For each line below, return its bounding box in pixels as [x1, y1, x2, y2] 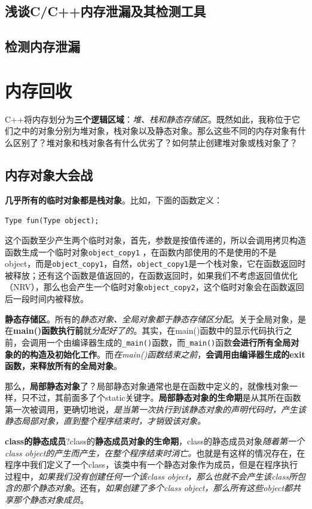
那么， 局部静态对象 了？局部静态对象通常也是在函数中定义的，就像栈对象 [5, 379, 289, 392]
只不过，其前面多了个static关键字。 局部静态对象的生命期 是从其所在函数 [21, 391, 301, 404]
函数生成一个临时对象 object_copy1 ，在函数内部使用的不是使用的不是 [5, 245, 277, 258]
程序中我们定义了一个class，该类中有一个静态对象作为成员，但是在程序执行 [5, 458, 298, 471]
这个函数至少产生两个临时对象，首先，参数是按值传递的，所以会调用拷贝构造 [5, 233, 306, 246]
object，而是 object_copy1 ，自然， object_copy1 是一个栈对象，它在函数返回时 [5, 257, 306, 270]
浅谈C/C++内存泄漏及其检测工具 [5, 2, 206, 20]
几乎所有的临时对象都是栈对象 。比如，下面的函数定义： [5, 193, 222, 206]
